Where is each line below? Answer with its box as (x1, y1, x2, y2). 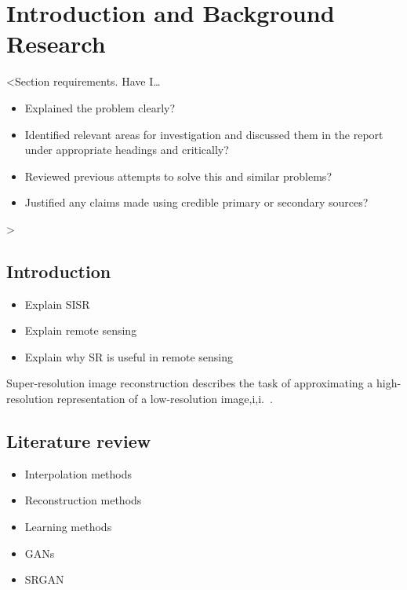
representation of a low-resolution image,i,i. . (56, 390, 273, 407)
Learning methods (24, 519, 112, 535)
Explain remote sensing (24, 322, 137, 339)
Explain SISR (24, 295, 90, 312)
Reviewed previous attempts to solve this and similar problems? (24, 167, 332, 184)
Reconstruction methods (24, 492, 142, 508)
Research (6, 27, 106, 60)
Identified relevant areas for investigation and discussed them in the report (24, 126, 383, 142)
